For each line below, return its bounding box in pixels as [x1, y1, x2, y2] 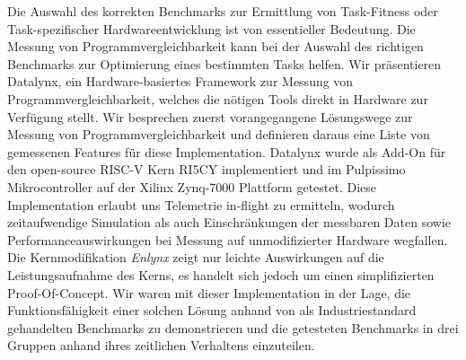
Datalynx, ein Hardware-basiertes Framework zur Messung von [7, 72, 354, 91]
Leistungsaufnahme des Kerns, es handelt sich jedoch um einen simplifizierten [7, 265, 435, 284]
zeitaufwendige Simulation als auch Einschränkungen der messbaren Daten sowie [7, 213, 452, 232]
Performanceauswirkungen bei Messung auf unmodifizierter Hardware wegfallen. [7, 230, 448, 249]
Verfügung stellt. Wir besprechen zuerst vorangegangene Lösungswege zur [7, 107, 413, 126]
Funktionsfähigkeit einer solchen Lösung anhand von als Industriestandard [7, 301, 417, 320]
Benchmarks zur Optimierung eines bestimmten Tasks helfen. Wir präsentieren [7, 54, 442, 73]
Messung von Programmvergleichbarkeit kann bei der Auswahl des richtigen [7, 37, 424, 56]
